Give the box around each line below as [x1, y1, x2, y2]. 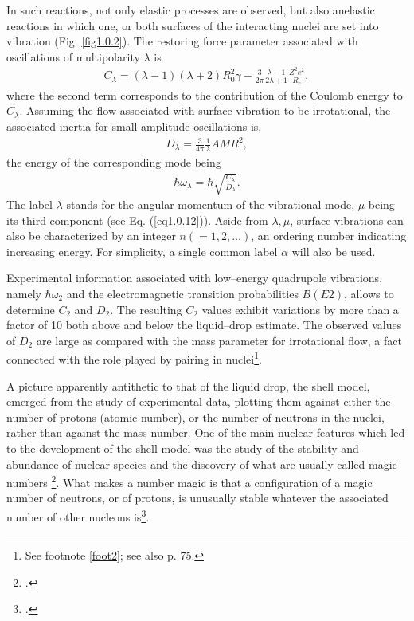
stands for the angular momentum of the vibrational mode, [66, 196, 355, 213]
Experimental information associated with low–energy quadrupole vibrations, [6, 269, 383, 286]
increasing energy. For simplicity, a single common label [6, 242, 278, 259]
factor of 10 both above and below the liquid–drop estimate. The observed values [6, 316, 402, 333]
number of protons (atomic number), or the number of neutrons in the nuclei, [6, 408, 385, 425]
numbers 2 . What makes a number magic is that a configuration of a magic [6, 472, 373, 490]
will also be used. [291, 242, 376, 259]
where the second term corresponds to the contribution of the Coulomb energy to [6, 86, 403, 103]
